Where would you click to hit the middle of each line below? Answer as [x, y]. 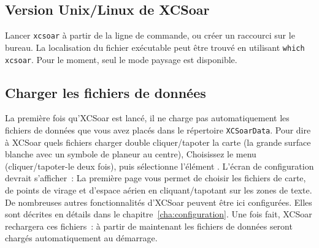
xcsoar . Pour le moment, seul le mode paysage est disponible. [121, 59]
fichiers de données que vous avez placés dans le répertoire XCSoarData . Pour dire [158, 130]
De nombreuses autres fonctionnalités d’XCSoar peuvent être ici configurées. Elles [159, 202]
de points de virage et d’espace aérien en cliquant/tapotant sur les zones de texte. [159, 190]
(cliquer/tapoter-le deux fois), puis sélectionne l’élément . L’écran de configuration [159, 166]
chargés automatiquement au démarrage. [81, 238]
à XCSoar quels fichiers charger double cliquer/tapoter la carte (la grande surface [158, 142]
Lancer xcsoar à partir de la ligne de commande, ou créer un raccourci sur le [150, 35]
